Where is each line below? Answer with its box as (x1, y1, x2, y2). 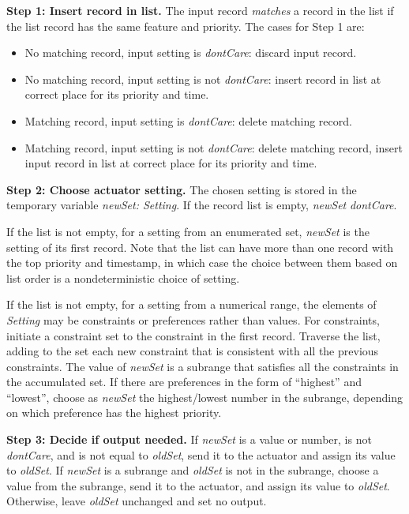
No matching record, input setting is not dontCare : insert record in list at (24, 70, 381, 87)
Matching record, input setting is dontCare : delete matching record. (24, 112, 352, 129)
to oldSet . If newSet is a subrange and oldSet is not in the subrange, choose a (6, 462, 379, 478)
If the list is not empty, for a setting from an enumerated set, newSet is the (6, 223, 370, 239)
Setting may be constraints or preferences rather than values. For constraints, (6, 311, 380, 328)
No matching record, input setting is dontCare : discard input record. (24, 44, 357, 61)
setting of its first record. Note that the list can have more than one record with (6, 238, 394, 255)
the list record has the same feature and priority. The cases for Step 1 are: (6, 17, 365, 34)
